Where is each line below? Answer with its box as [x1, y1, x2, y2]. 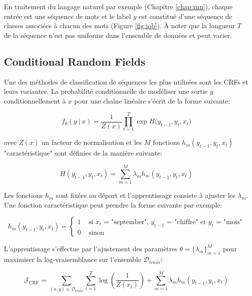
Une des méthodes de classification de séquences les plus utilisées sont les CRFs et [4, 76, 249, 87]
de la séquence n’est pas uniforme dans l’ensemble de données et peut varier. [4, 30, 232, 40]
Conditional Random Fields [4, 53, 145, 69]
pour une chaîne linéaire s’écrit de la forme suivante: [74, 95, 230, 105]
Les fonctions [4, 190, 43, 200]
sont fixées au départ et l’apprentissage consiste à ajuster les [55, 190, 235, 200]
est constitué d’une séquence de [139, 11, 233, 21]
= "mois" [216, 218, 243, 226]
